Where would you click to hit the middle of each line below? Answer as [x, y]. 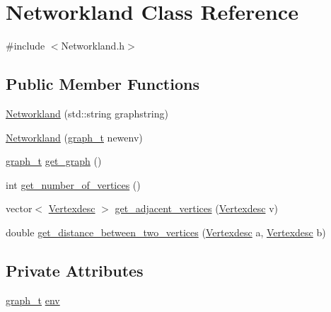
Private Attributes [75, 270]
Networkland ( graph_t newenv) [74, 137]
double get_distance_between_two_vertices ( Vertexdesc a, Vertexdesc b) [166, 232]
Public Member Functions [103, 84]
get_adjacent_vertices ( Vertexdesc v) [196, 208]
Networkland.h [93, 46]
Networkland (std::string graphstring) [87, 113]
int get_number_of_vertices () [73, 184]
